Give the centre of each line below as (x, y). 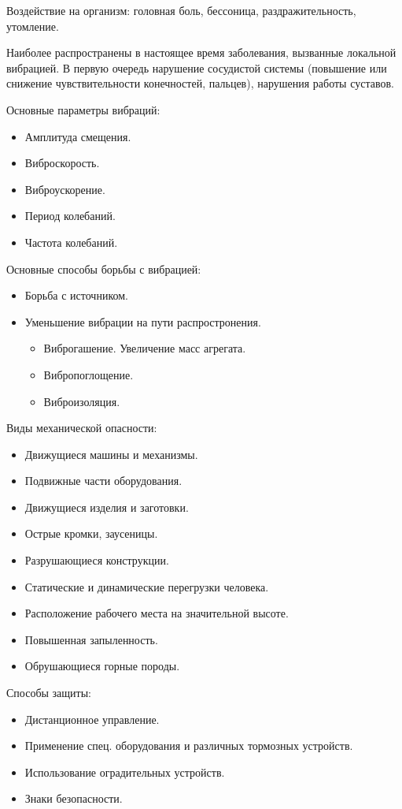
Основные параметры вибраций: (83, 109)
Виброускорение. (65, 189)
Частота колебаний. (71, 242)
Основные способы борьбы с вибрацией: (104, 268)
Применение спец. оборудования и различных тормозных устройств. (189, 746)
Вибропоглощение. (89, 374)
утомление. (33, 26)
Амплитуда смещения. (78, 136)
